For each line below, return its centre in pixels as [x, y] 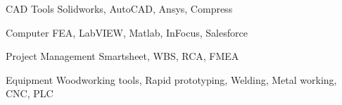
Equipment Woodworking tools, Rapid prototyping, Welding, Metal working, [171, 79]
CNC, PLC [30, 93]
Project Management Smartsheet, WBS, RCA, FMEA [122, 56]
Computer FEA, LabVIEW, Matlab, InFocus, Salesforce [127, 32]
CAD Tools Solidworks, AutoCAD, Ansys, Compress [119, 8]
